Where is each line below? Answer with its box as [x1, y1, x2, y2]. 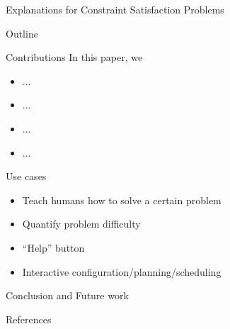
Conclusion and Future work [6, 288, 129, 303]
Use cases [6, 169, 47, 184]
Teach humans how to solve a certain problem [22, 192, 222, 207]
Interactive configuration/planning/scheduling [22, 264, 222, 279]
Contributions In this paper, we [6, 50, 143, 65]
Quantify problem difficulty [22, 216, 141, 231]
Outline [6, 26, 38, 40]
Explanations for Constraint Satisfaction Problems [6, 2, 224, 16]
